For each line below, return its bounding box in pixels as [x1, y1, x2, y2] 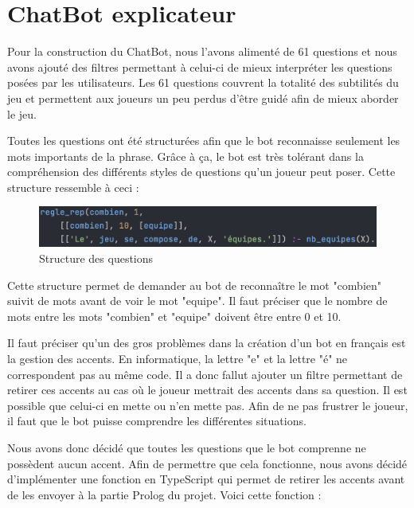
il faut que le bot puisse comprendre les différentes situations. [7, 412, 307, 429]
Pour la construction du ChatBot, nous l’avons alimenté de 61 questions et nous [7, 43, 397, 60]
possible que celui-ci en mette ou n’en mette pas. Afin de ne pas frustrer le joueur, [7, 397, 408, 413]
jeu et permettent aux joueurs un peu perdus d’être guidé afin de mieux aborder [7, 89, 399, 106]
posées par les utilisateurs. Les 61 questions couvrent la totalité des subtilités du [7, 74, 399, 91]
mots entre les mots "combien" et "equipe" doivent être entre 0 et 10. [7, 307, 342, 324]
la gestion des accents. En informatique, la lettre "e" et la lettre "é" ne [7, 350, 348, 366]
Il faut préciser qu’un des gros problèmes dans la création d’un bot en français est [7, 334, 406, 351]
